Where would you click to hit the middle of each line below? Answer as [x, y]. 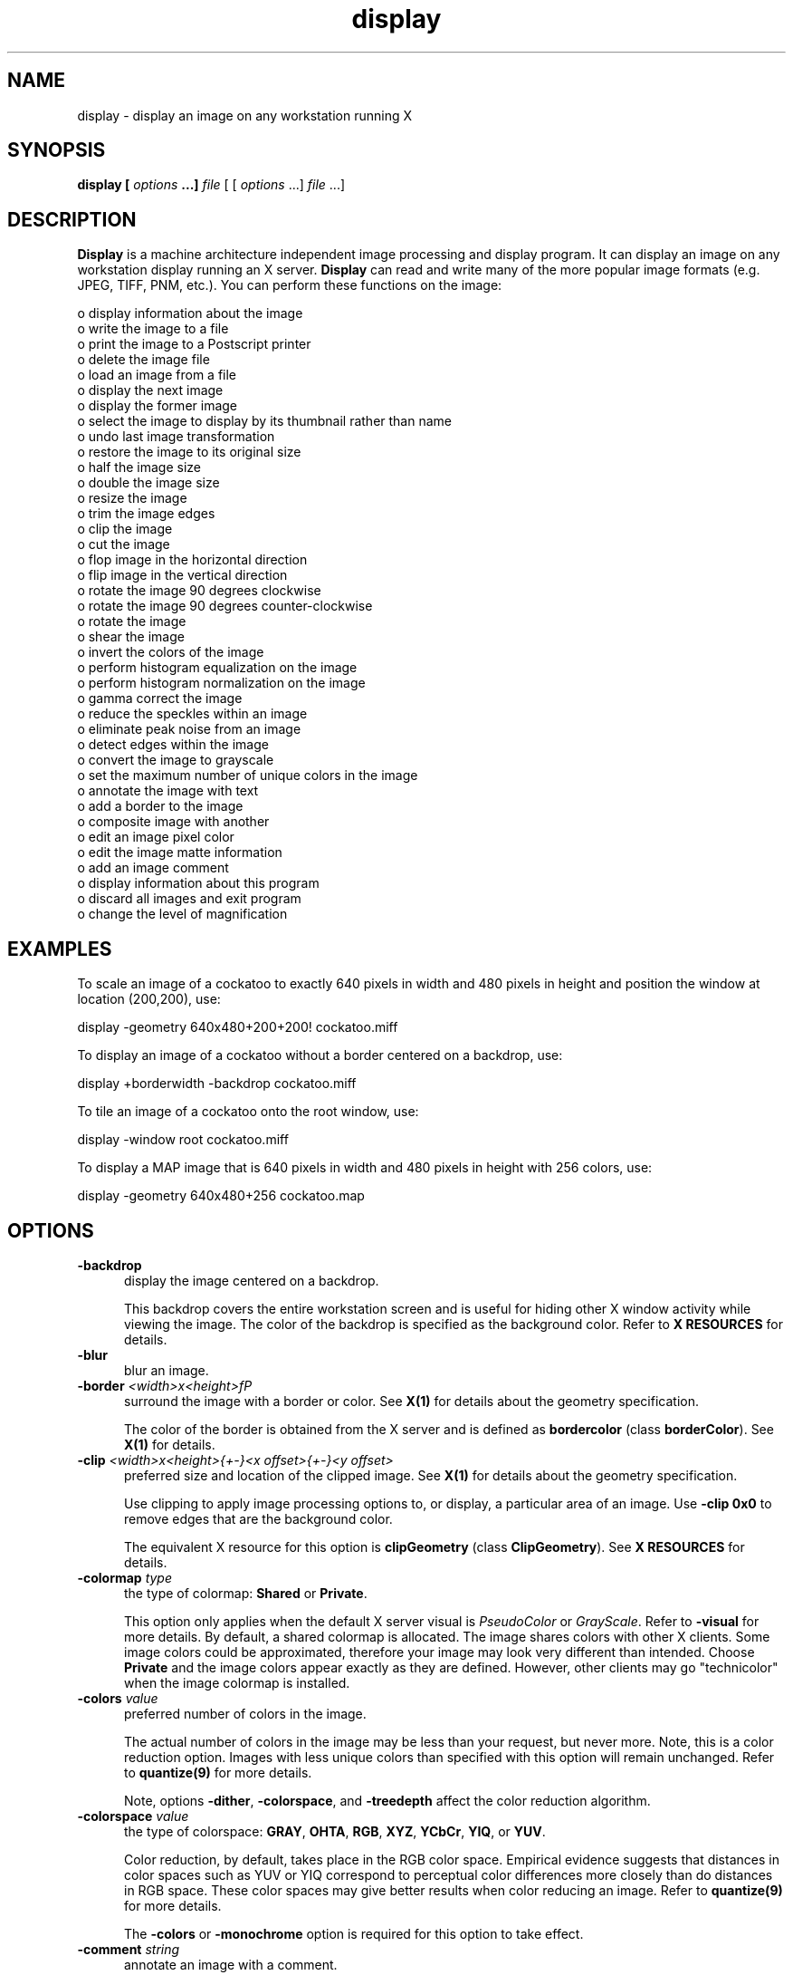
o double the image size [148, 483]
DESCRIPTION [72, 219]
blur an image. [167, 1370]
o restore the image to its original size [189, 452]
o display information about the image [190, 313]
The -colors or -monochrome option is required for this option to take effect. [354, 1933]
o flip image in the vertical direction [182, 575]
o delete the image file [143, 360]
